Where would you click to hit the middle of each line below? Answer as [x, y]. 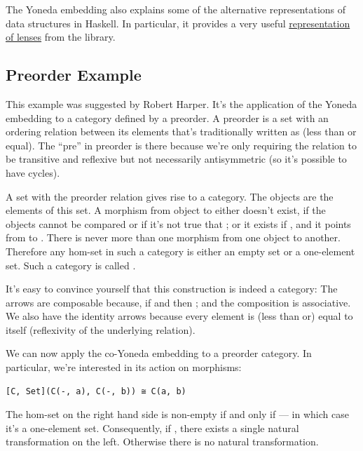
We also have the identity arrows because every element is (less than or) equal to [179, 316]
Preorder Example [74, 75]
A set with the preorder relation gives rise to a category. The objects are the [170, 196]
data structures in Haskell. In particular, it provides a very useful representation [178, 23]
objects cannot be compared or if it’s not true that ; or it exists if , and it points [178, 223]
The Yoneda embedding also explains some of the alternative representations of [176, 9]
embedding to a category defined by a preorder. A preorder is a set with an [167, 117]
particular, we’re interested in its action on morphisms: [124, 367]
